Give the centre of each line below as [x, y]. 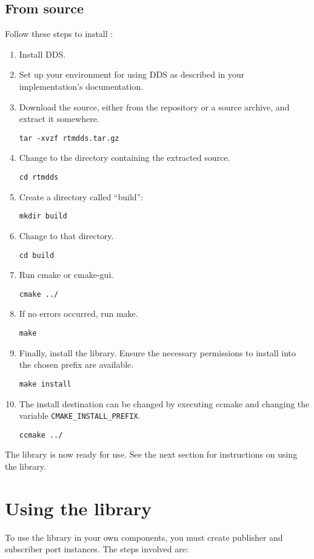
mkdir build [43, 216]
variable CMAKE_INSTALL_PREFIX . [80, 415]
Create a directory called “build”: [81, 196]
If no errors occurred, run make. [78, 313]
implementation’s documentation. [81, 86]
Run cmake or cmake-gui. [66, 275]
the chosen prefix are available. [76, 364]
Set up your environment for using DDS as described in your [132, 74]
